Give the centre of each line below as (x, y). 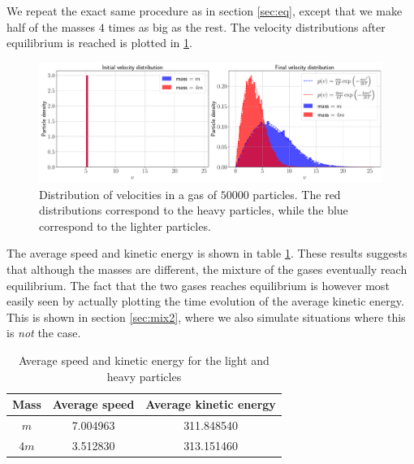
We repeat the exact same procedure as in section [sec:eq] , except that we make (205, 11)
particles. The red (297, 194)
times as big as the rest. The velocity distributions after (247, 26)
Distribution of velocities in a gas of (128, 194)
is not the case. (44, 333)
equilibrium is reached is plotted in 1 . (99, 43)
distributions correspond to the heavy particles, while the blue (194, 210)
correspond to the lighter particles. (125, 225)
